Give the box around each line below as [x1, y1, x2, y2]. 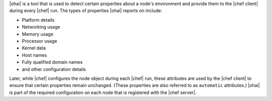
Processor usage [22, 38, 57, 44]
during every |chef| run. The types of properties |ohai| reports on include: [9, 8, 162, 14]
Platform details [22, 17, 55, 23]
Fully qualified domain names [22, 59, 83, 65]
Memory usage [22, 31, 54, 37]
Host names [22, 52, 47, 58]
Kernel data [22, 45, 46, 51]
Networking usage [22, 24, 60, 30]
